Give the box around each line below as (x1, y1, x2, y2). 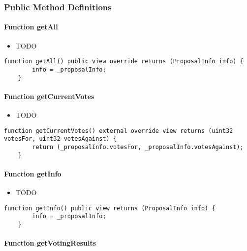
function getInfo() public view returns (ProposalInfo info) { (4, 204, 216, 212)
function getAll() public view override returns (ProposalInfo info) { (4, 58, 244, 65)
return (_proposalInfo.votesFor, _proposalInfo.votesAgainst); (32, 143, 244, 151)
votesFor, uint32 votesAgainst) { (4, 135, 117, 143)
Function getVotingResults (4, 238, 96, 248)
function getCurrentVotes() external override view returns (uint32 (4, 127, 233, 134)
